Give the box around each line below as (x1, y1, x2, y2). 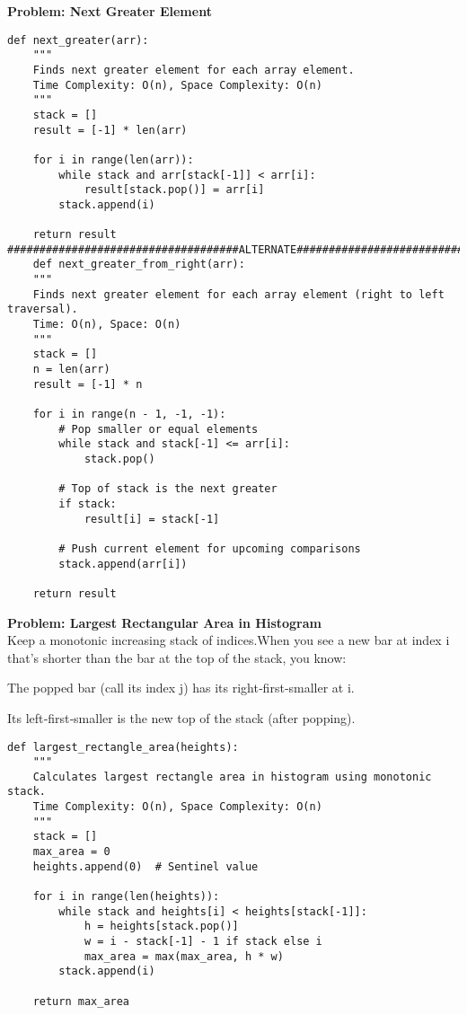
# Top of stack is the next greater (58, 482, 278, 496)
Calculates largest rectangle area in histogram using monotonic (32, 770, 432, 783)
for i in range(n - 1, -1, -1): (32, 408, 226, 420)
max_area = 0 (32, 845, 110, 859)
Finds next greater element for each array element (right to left (32, 287, 445, 301)
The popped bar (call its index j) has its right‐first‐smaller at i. (7, 678, 355, 697)
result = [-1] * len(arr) (32, 123, 188, 137)
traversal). (7, 303, 78, 316)
